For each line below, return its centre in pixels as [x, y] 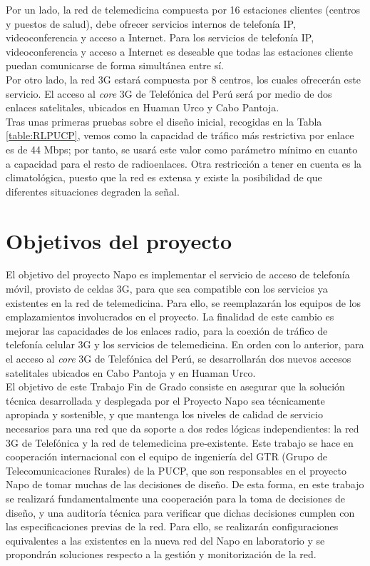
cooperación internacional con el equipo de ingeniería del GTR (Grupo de [166, 456]
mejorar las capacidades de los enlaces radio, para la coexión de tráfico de [167, 330]
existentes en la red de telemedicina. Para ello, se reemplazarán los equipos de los [184, 302]
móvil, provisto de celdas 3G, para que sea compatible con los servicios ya [167, 289]
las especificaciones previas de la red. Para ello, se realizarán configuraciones [172, 526]
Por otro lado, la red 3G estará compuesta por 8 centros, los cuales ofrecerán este [184, 79]
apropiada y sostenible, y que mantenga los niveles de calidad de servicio [164, 414]
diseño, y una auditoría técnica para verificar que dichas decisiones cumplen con [180, 512]
